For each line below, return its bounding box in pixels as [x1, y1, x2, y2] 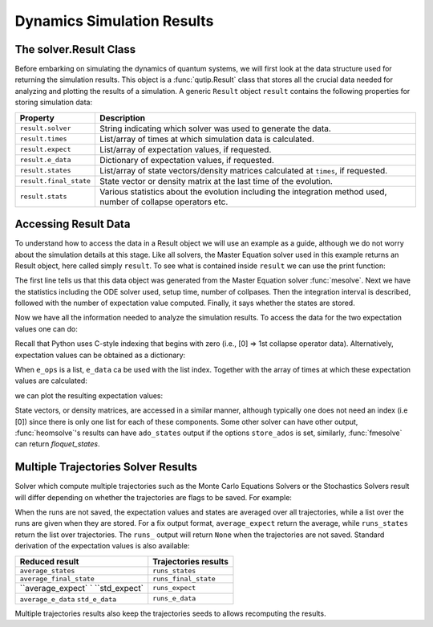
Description [99, 112, 146, 124]
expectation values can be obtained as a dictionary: [14, 350, 186, 360]
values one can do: [14, 324, 78, 333]
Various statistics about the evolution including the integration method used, [99, 185, 387, 197]
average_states [19, 566, 75, 575]
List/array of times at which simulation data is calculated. [99, 133, 314, 145]
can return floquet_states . [14, 439, 100, 449]
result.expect [19, 145, 71, 154]
